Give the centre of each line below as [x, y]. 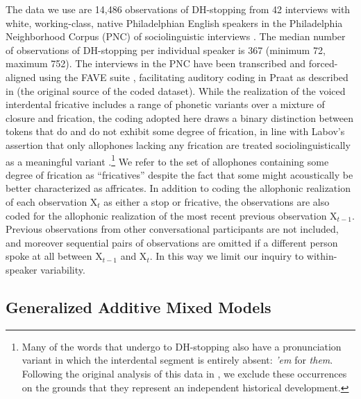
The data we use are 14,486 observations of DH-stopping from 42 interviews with [178, 9]
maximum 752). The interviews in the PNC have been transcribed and [156, 63]
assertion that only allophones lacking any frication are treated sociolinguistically [178, 144]
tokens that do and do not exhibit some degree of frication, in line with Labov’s [175, 131]
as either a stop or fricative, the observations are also [217, 201]
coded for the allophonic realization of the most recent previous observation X [171, 215]
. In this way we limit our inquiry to [227, 256]
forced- [323, 63]
